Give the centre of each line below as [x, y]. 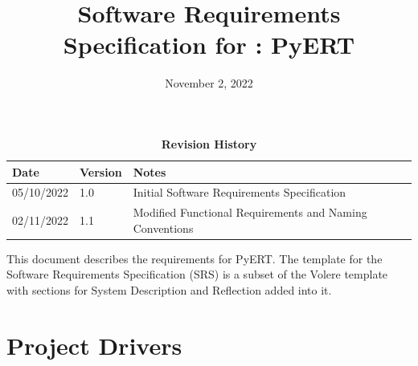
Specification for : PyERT [209, 45]
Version [101, 171]
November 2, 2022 [209, 83]
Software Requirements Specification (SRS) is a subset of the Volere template [197, 274]
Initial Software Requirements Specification [240, 192]
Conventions [163, 228]
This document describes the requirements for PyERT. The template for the [195, 258]
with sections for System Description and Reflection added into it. [169, 290]
